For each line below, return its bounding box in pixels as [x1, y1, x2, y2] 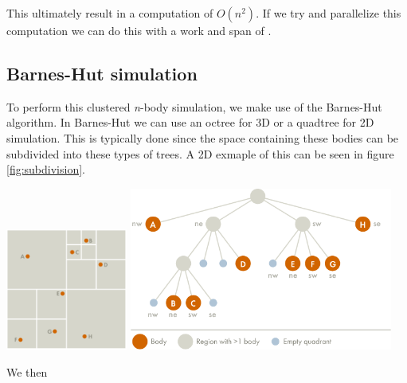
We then [6, 364, 48, 381]
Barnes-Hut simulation [6, 61, 198, 85]
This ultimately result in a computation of [6, 5, 213, 21]
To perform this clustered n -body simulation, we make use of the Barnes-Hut [6, 98, 382, 115]
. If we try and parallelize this [256, 5, 401, 21]
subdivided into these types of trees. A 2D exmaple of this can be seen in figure [6, 145, 394, 162]
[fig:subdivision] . [6, 161, 85, 178]
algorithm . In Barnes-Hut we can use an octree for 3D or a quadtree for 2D [6, 114, 374, 131]
